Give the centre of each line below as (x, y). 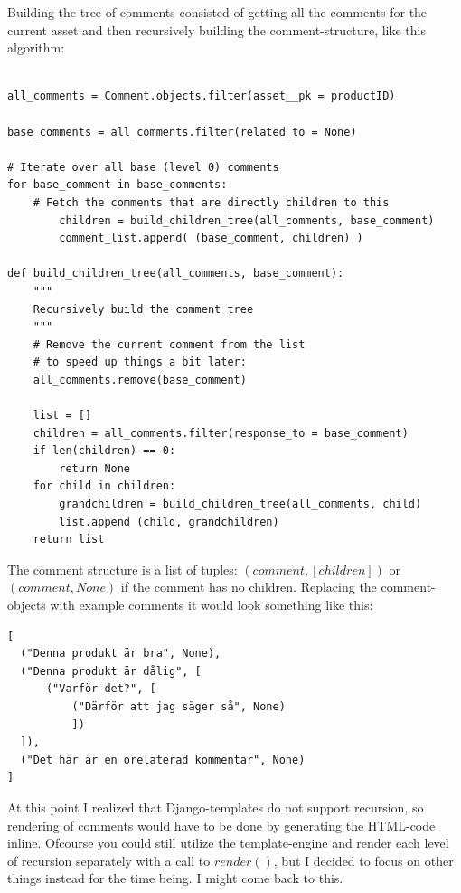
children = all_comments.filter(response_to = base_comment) (221, 433)
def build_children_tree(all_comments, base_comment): (176, 274)
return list (69, 540)
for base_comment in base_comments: (118, 185)
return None (95, 468)
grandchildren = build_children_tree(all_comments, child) (240, 504)
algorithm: (36, 47)
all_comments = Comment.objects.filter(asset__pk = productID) (202, 96)
